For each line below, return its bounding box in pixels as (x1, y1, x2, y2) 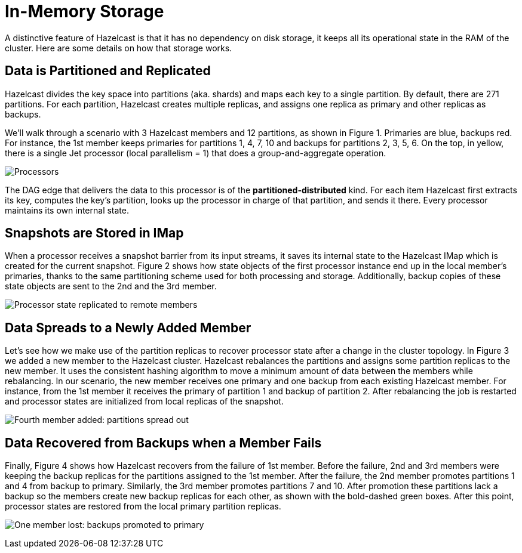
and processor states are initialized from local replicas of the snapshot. (5, 396, 284, 407)
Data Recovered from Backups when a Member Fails (5, 435, 322, 450)
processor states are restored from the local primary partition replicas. (5, 501, 281, 512)
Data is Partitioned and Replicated (5, 63, 211, 79)
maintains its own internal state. (5, 205, 130, 215)
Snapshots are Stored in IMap (5, 225, 184, 241)
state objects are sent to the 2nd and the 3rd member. (5, 281, 217, 292)
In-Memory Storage (5, 1, 164, 21)
